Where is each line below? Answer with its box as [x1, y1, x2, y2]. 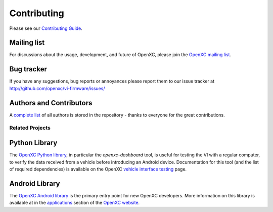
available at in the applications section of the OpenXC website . [9, 200, 140, 206]
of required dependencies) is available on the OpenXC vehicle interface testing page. [9, 166, 187, 172]
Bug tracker [9, 65, 48, 73]
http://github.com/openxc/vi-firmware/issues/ [9, 85, 105, 91]
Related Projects [9, 124, 51, 132]
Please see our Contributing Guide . [9, 25, 83, 31]
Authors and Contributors [9, 99, 93, 107]
